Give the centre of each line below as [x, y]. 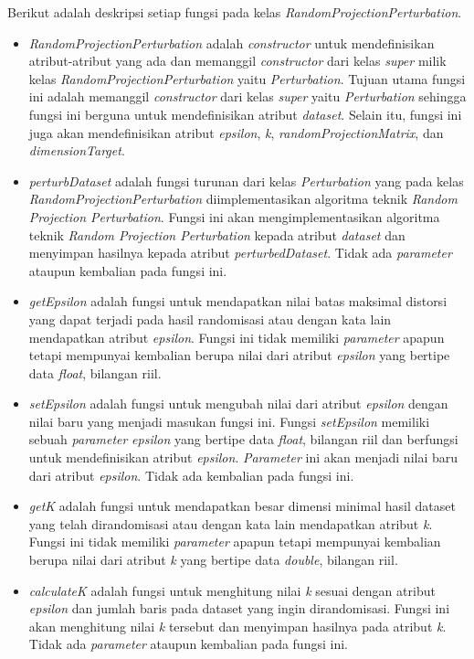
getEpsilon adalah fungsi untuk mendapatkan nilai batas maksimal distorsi [238, 301]
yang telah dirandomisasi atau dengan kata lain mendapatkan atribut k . [231, 523]
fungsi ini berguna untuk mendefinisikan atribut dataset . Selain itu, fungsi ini [245, 114]
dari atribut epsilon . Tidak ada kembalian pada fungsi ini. [191, 475]
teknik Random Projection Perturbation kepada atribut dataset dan [217, 234]
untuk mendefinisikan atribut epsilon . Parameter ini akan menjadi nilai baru [243, 457]
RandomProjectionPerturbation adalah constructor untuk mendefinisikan [232, 43]
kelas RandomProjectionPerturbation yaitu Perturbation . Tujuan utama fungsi [247, 78]
